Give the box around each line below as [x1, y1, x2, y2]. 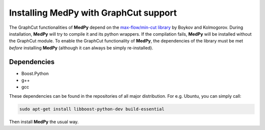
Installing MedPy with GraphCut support [9, 7, 177, 18]
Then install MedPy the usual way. [9, 119, 79, 125]
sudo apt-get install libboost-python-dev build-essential [19, 106, 164, 112]
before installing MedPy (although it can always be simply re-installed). [9, 44, 154, 51]
